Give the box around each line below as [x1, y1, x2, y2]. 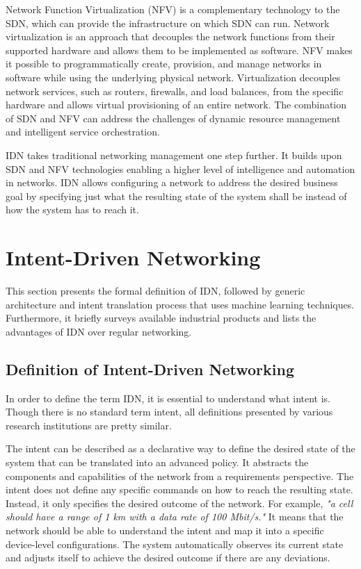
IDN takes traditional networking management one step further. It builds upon [6, 147, 342, 162]
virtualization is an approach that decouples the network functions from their [6, 29, 335, 44]
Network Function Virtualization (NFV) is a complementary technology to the [6, 2, 340, 16]
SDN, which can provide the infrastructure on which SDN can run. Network [6, 15, 330, 30]
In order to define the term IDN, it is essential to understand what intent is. [6, 390, 330, 405]
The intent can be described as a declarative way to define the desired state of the [6, 441, 355, 456]
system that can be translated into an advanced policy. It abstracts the [6, 454, 309, 469]
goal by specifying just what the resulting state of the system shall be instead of [6, 188, 347, 203]
